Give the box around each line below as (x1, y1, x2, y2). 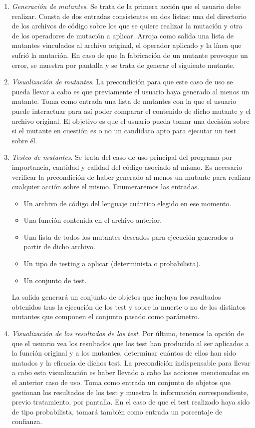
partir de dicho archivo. (23, 241, 95, 252)
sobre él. (11, 135, 37, 145)
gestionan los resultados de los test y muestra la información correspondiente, (11, 387, 249, 397)
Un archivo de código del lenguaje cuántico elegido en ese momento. (23, 198, 232, 208)
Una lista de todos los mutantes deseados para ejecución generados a (23, 231, 234, 242)
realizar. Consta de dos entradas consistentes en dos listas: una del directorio (11, 10, 247, 21)
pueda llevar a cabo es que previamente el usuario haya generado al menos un (11, 86, 250, 96)
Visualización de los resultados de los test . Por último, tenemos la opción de (11, 328, 244, 339)
